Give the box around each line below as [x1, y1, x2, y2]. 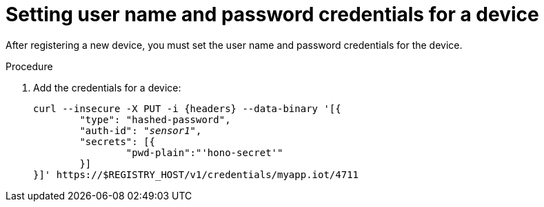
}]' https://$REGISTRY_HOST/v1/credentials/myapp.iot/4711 [33, 168, 359, 180]
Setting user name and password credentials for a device [6, 3, 539, 26]
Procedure [6, 60, 53, 72]
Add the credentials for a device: [33, 81, 181, 94]
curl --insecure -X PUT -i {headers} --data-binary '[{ [33, 102, 341, 114]
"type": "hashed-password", [79, 113, 231, 125]
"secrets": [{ [79, 135, 156, 147]
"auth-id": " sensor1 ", [79, 124, 202, 136]
